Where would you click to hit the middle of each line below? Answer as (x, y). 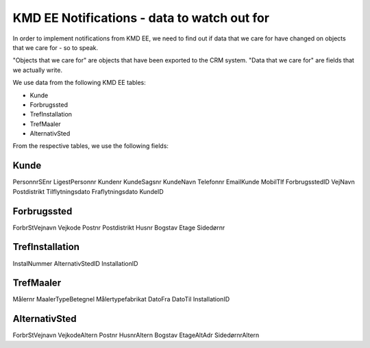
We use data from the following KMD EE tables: (79, 83)
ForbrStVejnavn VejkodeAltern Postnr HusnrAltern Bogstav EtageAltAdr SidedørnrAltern (136, 335)
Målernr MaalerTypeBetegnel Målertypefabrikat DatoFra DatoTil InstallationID (121, 299)
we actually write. (38, 70)
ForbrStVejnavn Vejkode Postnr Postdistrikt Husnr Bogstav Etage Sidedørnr (119, 227)
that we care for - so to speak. (56, 47)
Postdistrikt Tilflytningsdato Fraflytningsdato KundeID (88, 191)
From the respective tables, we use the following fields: (91, 146)
